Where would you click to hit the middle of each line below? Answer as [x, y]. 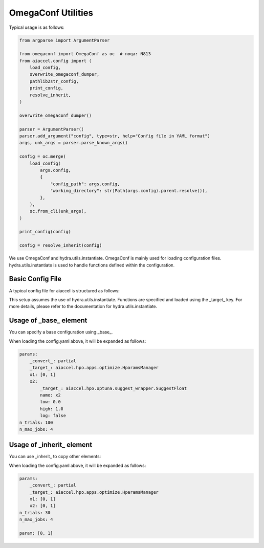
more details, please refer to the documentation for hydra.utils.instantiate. [83, 307]
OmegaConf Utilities [51, 13]
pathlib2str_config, [54, 81]
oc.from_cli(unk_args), [58, 211]
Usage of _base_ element [48, 320]
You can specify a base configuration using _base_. [61, 332]
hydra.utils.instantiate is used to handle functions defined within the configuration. [92, 265]
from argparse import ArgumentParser [65, 40]
